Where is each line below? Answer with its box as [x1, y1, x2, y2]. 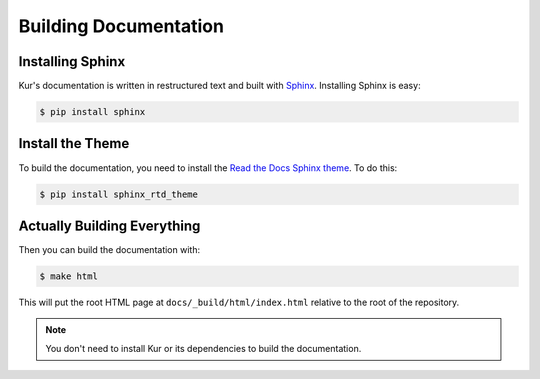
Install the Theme [18, 135, 130, 152]
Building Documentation [18, 15, 225, 37]
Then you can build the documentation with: [18, 244, 200, 256]
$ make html [39, 271, 99, 282]
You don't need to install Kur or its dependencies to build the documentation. [45, 342, 362, 354]
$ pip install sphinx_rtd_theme [39, 188, 199, 200]
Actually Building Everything [18, 217, 201, 234]
